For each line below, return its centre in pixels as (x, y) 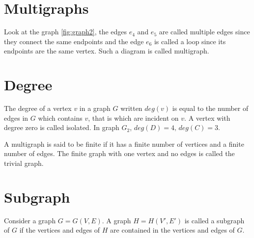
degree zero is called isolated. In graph (62, 127)
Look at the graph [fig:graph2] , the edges (66, 32)
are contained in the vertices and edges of (172, 230)
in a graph (95, 108)
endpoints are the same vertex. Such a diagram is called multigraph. (107, 51)
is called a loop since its (190, 41)
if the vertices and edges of (60, 230)
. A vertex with (207, 118)
